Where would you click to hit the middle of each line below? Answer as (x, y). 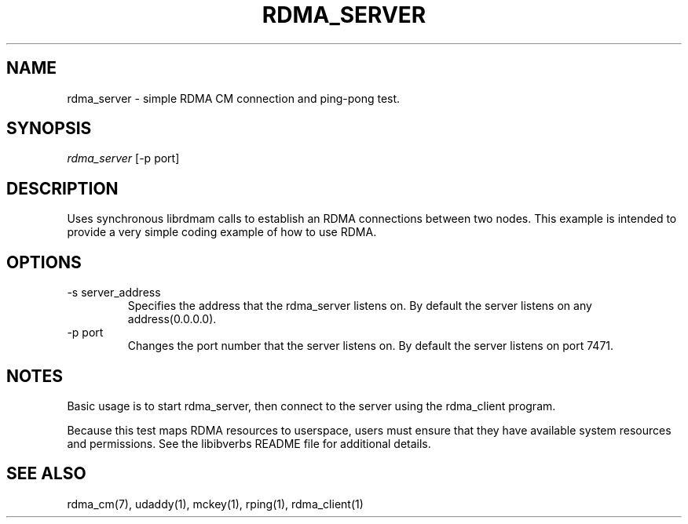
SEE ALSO (46, 474)
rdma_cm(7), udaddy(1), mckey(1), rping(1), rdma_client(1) (215, 504)
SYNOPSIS (49, 129)
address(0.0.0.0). (172, 319)
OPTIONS (44, 262)
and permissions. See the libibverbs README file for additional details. (249, 443)
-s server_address (114, 293)
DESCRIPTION (62, 188)
